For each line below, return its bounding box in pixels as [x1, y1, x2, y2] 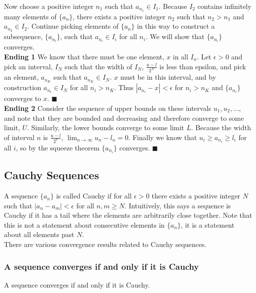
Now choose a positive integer [4, 1, 94, 11]
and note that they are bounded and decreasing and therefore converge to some [4, 112, 244, 123]
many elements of [4, 11, 57, 21]
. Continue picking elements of [27, 21, 119, 31]
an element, [4, 72, 39, 82]
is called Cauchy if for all [56, 191, 132, 201]
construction [4, 82, 41, 93]
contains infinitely [197, 1, 252, 11]
